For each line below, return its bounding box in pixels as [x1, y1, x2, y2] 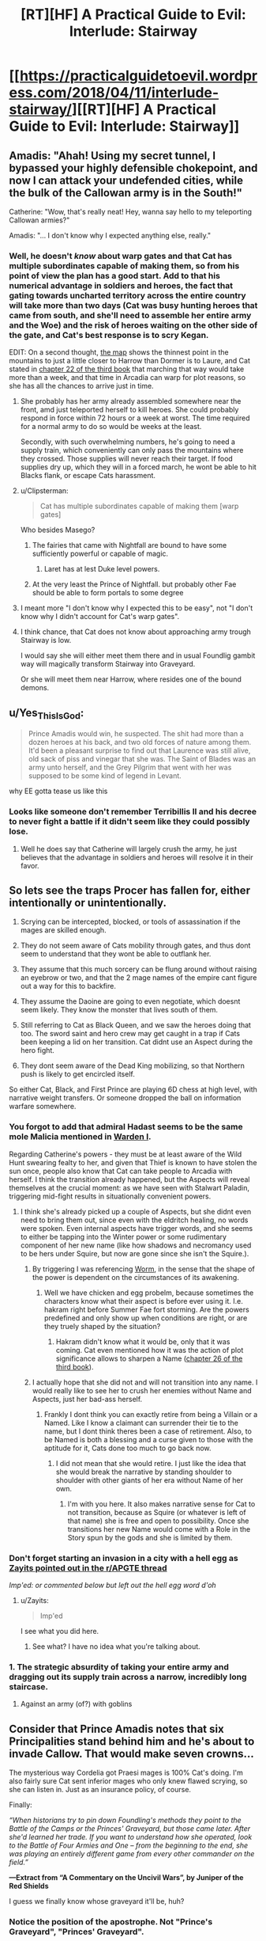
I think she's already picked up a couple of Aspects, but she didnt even [20, 1206, 252, 1216]
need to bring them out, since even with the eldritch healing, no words [20, 1215, 249, 1225]
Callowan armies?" [9, 215, 70, 225]
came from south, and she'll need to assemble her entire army [9, 310, 252, 321]
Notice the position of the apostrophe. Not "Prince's [9, 1916, 213, 1928]
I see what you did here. [20, 1627, 99, 1635]
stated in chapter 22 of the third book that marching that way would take [9, 364, 245, 374]
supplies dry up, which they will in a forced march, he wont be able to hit [20, 462, 257, 472]
